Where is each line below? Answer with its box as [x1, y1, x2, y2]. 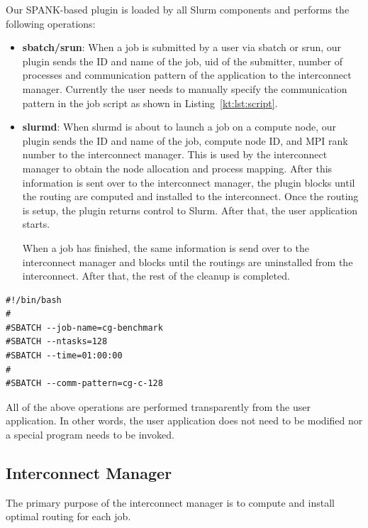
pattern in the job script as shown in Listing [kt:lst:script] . [22, 95, 278, 110]
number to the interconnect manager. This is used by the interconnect [22, 147, 328, 162]
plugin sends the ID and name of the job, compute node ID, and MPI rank [22, 133, 348, 148]
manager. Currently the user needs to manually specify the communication [22, 81, 347, 96]
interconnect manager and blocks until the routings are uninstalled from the [22, 254, 353, 269]
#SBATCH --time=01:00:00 [6, 351, 123, 361]
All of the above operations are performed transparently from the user [6, 399, 311, 414]
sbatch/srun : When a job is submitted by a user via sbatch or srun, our [22, 40, 342, 55]
